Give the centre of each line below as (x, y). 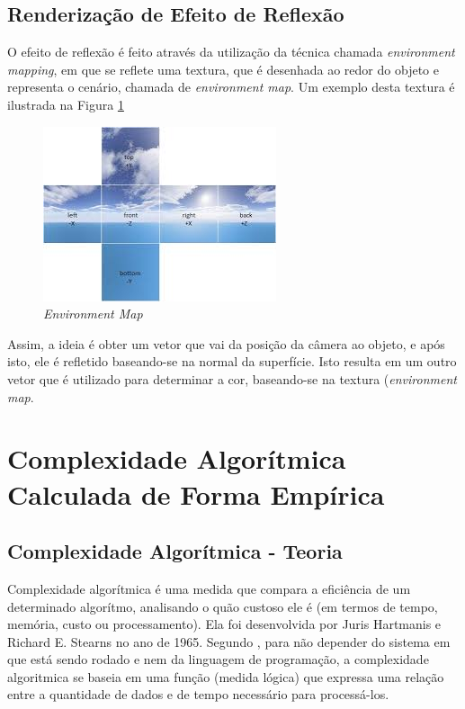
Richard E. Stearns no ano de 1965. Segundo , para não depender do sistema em (229, 641)
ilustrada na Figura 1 (66, 104)
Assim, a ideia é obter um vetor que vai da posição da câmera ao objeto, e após (226, 343)
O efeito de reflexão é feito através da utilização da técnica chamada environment (231, 52)
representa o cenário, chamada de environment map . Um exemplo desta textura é (231, 87)
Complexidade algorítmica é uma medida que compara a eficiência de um (209, 588)
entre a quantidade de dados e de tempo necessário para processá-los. (198, 694)
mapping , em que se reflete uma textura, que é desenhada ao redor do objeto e (223, 69)
